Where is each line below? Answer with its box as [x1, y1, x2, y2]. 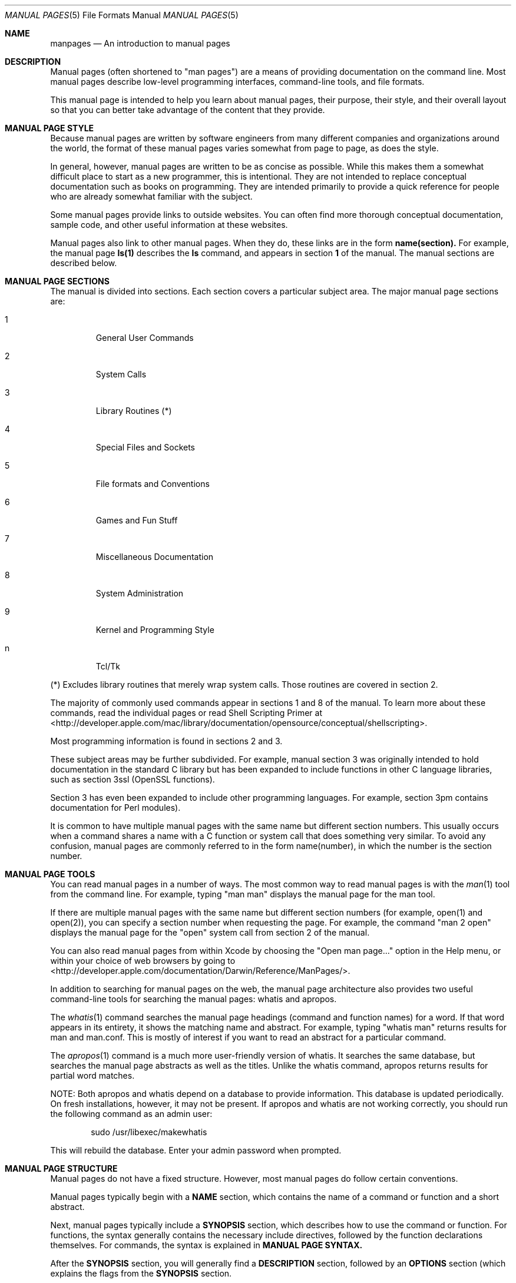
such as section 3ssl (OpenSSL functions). [50, 774, 215, 784]
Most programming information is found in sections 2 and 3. [50, 736, 283, 746]
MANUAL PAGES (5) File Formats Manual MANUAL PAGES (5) [5, 10, 239, 20]
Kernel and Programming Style [95, 625, 214, 635]
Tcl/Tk [95, 661, 120, 671]
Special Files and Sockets [95, 442, 196, 452]
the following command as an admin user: [50, 1109, 213, 1119]
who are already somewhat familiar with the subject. [50, 191, 253, 201]
